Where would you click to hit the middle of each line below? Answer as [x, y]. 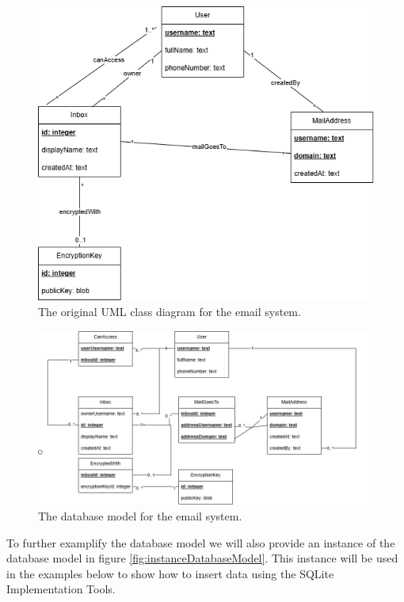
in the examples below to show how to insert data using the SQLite [170, 573]
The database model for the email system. [140, 515]
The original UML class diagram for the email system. [170, 311]
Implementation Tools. [61, 589]
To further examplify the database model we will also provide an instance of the [201, 542]
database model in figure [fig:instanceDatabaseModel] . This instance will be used [202, 558]
